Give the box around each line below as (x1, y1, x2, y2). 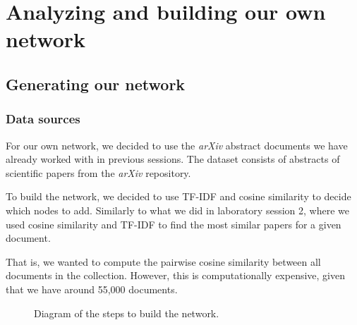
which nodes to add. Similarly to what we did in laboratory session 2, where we (6, 202, 349, 217)
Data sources (6, 110, 80, 128)
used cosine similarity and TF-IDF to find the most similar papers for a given (6, 216, 341, 231)
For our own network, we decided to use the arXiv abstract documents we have (6, 137, 348, 152)
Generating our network (6, 73, 186, 94)
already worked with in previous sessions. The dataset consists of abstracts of (6, 152, 340, 166)
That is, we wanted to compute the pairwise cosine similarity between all (6, 254, 321, 269)
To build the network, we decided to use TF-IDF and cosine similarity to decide (6, 189, 351, 204)
